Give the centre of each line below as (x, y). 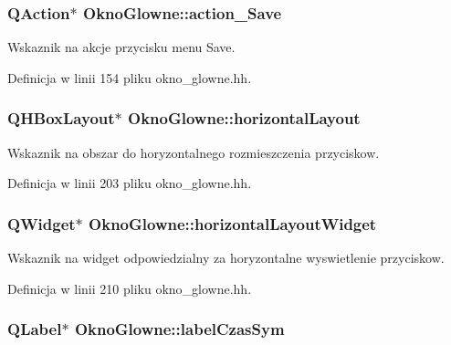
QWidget (42, 223)
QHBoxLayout (61, 118)
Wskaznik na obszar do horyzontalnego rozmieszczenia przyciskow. (194, 152)
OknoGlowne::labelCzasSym (179, 329)
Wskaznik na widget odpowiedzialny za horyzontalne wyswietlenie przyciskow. (226, 258)
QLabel (35, 329)
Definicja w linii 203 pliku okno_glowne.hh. (130, 183)
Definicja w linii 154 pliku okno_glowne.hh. (130, 77)
